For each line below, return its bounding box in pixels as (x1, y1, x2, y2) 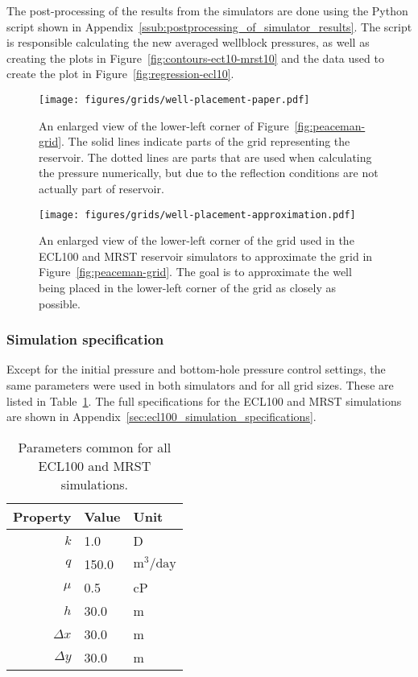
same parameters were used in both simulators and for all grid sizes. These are (6, 377, 394, 394)
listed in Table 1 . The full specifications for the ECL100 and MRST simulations (6, 392, 402, 409)
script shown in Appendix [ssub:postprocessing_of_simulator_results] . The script (6, 18, 412, 35)
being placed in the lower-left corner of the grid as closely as (39, 279, 337, 296)
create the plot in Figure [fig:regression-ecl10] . (6, 65, 234, 82)
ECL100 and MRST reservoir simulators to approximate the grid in (39, 247, 373, 264)
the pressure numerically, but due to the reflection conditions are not (39, 164, 379, 181)
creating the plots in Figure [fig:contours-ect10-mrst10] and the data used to (6, 49, 384, 66)
